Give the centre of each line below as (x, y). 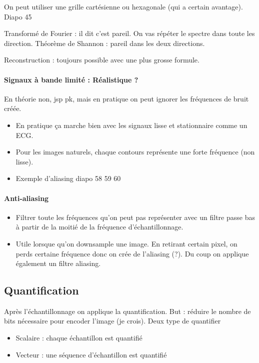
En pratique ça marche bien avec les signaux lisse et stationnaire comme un (131, 125)
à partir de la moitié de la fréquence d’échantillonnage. (99, 227)
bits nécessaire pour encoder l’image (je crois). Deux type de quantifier (112, 321)
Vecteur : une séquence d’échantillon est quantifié (91, 354)
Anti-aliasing (26, 198)
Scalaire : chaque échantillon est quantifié (79, 338)
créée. (13, 108)
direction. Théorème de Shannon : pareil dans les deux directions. (104, 43)
